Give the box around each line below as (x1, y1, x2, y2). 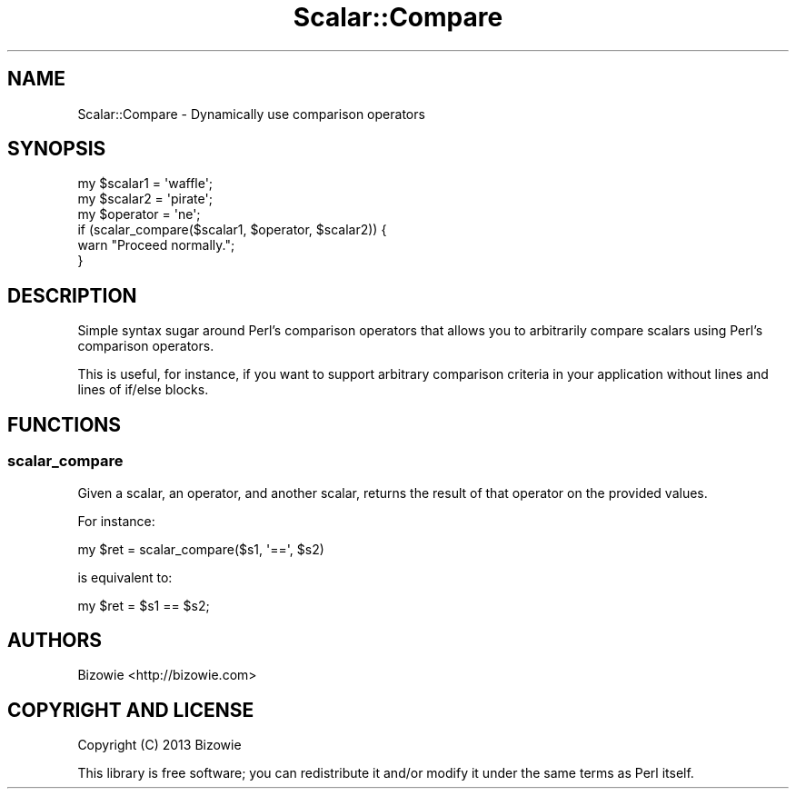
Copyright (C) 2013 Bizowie (77, 737, 242, 753)
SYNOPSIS (7, 137, 106, 161)
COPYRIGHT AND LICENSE (7, 698, 254, 721)
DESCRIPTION (7, 284, 137, 307)
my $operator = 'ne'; (77, 206, 201, 223)
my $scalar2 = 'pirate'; (77, 191, 213, 207)
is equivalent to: (77, 569, 173, 585)
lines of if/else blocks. (77, 382, 209, 398)
